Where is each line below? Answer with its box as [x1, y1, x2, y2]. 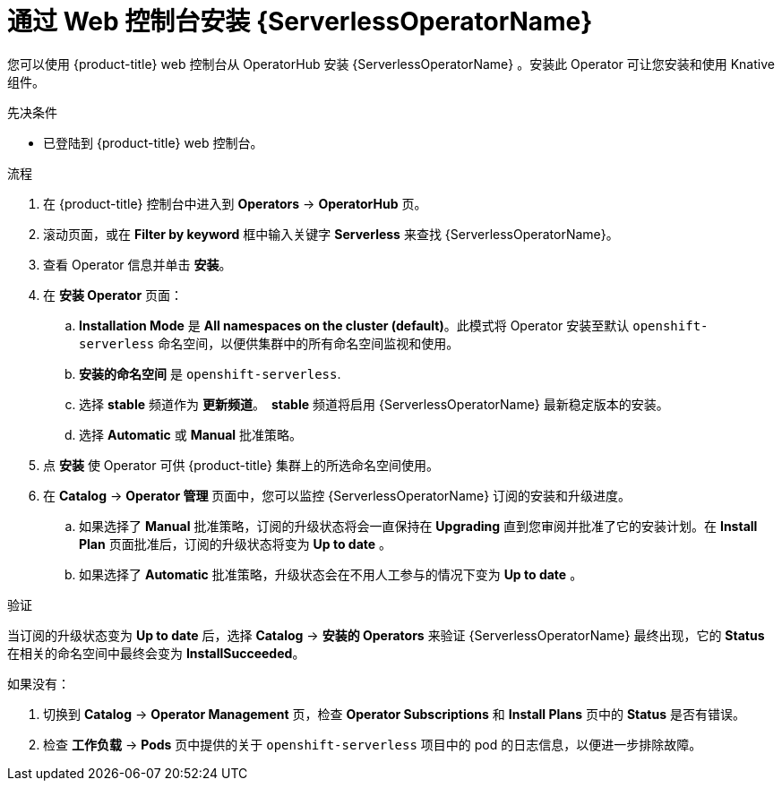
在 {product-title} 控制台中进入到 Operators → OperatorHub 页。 [43, 195, 427, 211]
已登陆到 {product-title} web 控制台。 [43, 134, 263, 150]
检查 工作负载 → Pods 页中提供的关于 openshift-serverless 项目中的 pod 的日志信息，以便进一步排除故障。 [43, 736, 702, 752]
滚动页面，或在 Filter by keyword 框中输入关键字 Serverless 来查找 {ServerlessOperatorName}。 [43, 226, 619, 242]
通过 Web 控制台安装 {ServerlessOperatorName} [7, 6, 593, 37]
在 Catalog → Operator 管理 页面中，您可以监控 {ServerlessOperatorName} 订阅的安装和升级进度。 [43, 487, 632, 503]
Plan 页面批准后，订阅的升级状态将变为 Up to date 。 [79, 535, 392, 552]
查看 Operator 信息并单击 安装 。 [43, 256, 232, 272]
